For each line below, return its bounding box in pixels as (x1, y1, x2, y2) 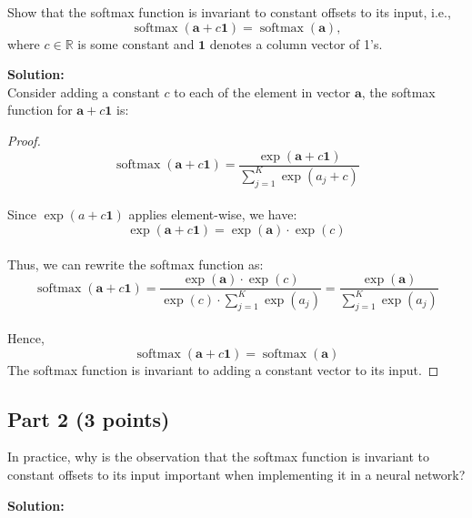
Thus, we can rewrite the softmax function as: (7, 254, 264, 273)
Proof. (7, 130, 41, 149)
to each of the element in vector (174, 82, 351, 101)
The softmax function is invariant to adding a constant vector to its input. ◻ (7, 360, 439, 379)
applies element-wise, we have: (128, 205, 297, 224)
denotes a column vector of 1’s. (209, 34, 383, 53)
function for (7, 100, 73, 119)
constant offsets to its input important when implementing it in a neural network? (7, 464, 466, 483)
